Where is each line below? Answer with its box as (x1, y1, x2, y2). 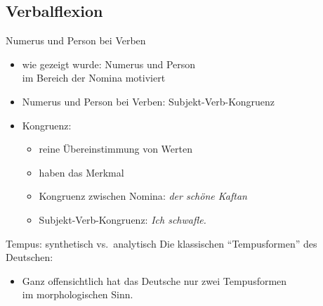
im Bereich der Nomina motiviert (22, 70, 166, 85)
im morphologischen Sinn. (22, 287, 133, 302)
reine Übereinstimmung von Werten (39, 141, 192, 156)
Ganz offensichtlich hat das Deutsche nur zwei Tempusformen (22, 273, 287, 288)
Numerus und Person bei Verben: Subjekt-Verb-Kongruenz (22, 94, 275, 108)
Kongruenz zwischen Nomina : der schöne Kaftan (39, 189, 247, 203)
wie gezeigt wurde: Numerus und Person (22, 56, 196, 71)
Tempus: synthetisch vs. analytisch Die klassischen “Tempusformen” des (6, 236, 317, 250)
